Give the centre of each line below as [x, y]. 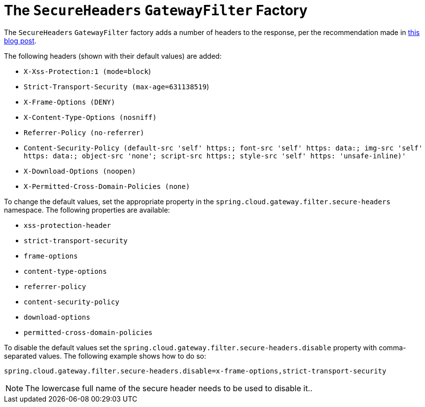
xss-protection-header [68, 225]
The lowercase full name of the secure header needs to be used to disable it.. [169, 388]
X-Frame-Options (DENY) [70, 102]
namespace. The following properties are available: [87, 210]
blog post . [20, 40]
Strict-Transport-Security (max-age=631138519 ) [116, 86]
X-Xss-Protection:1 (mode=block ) [87, 71]
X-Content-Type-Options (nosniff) [90, 117]
